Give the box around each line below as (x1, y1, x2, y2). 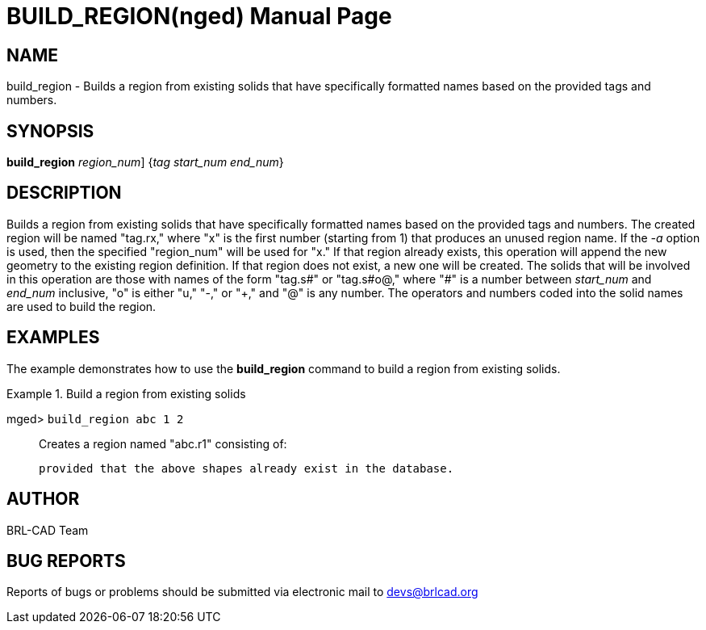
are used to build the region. (6, 299, 157, 313)
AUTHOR (6, 489, 80, 510)
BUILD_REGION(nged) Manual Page (6, 2, 392, 30)
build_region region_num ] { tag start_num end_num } (6, 155, 284, 170)
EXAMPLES (6, 327, 100, 348)
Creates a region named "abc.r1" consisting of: (39, 436, 287, 451)
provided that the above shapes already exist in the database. (39, 461, 454, 475)
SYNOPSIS (6, 120, 94, 141)
